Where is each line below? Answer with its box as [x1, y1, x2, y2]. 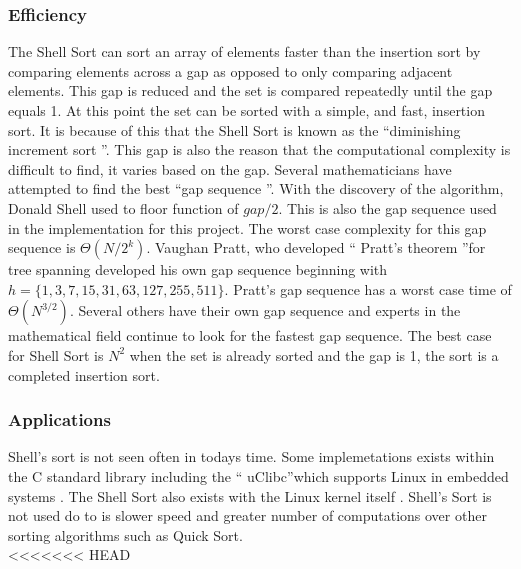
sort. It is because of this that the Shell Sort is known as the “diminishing [8, 119, 461, 140]
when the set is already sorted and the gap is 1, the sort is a [129, 344, 499, 365]
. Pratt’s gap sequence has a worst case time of [224, 278, 512, 299]
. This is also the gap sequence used [278, 197, 497, 218]
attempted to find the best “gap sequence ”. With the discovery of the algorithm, [8, 178, 504, 199]
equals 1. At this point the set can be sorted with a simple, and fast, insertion [8, 100, 485, 120]
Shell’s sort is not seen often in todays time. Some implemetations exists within [8, 446, 495, 467]
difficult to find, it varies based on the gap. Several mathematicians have [8, 158, 452, 179]
